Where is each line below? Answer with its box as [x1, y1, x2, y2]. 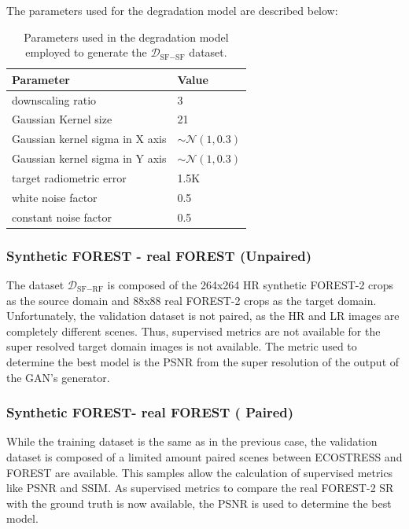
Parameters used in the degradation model [24, 28, 229, 45]
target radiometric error [12, 170, 127, 186]
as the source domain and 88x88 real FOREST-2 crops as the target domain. [6, 292, 377, 308]
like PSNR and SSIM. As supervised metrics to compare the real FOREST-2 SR [6, 479, 394, 496]
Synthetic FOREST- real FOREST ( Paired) [6, 402, 294, 422]
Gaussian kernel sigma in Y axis [12, 150, 167, 167]
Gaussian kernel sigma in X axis [12, 130, 167, 147]
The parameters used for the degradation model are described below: [6, 2, 338, 18]
